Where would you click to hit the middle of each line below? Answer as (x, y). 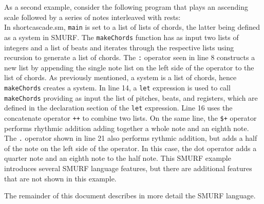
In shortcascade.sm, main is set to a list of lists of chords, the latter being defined (132, 27)
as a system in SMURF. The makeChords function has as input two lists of (121, 37)
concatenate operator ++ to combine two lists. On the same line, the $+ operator (130, 117)
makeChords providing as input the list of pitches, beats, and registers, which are (131, 97)
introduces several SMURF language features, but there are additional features (128, 168)
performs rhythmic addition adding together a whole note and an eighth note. (127, 128)
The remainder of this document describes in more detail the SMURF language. (130, 196)
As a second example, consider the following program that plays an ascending (126, 7)
